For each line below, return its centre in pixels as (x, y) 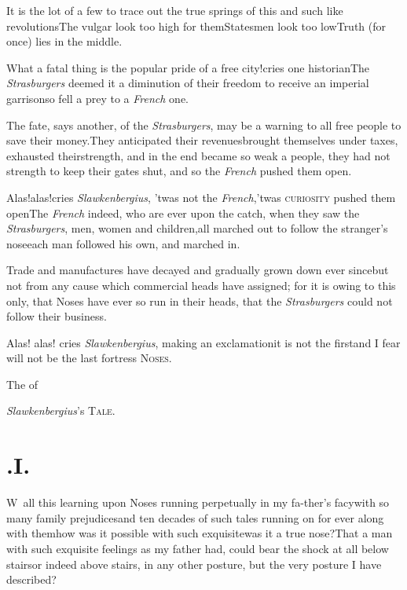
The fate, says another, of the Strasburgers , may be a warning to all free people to (204, 125)
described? (31, 579)
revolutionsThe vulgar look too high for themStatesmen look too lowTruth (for (196, 26)
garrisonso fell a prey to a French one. (97, 98)
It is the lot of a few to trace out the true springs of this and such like (175, 10)
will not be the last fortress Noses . (89, 358)
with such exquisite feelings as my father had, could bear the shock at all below (198, 548)
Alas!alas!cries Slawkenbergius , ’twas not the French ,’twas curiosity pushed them (201, 197)
